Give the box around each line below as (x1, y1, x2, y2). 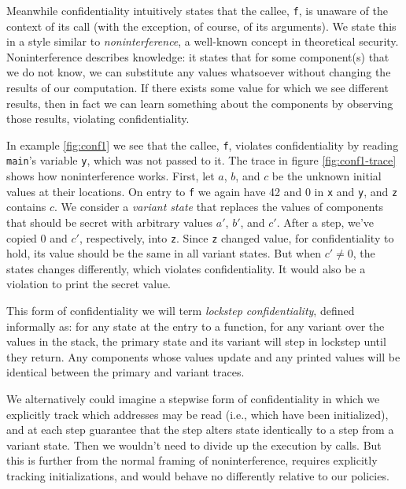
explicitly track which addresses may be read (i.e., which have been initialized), (6, 406, 389, 422)
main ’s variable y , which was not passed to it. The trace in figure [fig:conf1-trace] (6, 152, 397, 169)
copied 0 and (6, 229, 68, 246)
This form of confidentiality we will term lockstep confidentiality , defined (6, 302, 355, 318)
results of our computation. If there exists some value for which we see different (6, 80, 389, 96)
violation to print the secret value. (6, 276, 171, 292)
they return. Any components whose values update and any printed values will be (6, 348, 400, 365)
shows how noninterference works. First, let (6, 168, 215, 184)
